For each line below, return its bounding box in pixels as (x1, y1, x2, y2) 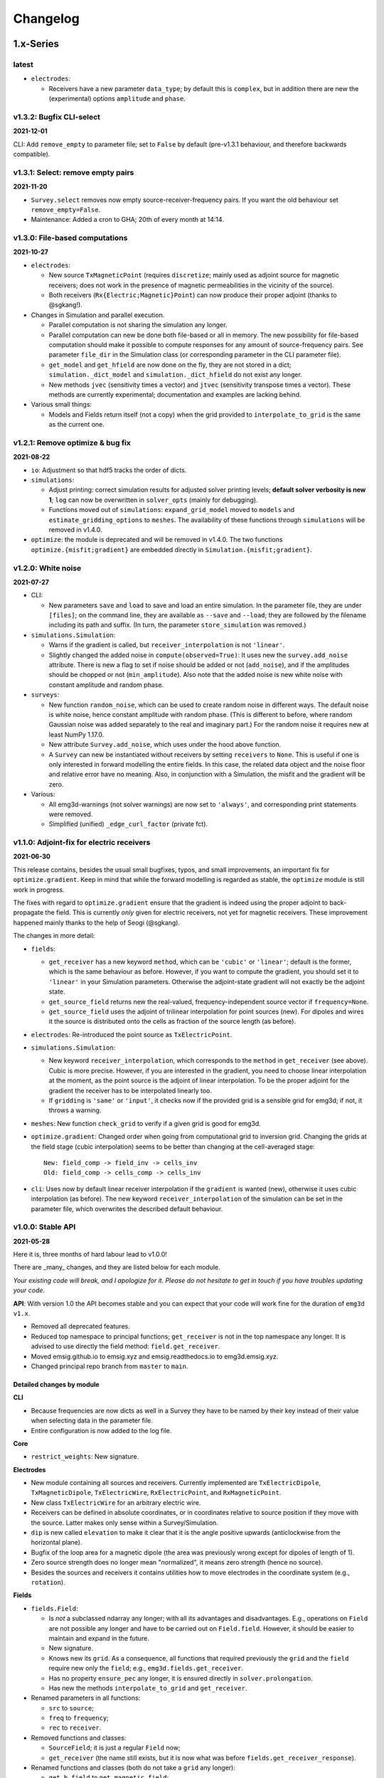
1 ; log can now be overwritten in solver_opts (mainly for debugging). (48, 495, 258, 504)
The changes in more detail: (13, 932, 95, 940)
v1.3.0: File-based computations (13, 233, 128, 243)
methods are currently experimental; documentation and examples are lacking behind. (48, 390, 302, 398)
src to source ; (48, 1703, 94, 1712)
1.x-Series (13, 38, 60, 50)
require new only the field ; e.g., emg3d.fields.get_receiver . (48, 1664, 243, 1673)
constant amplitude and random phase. (48, 680, 164, 689)
